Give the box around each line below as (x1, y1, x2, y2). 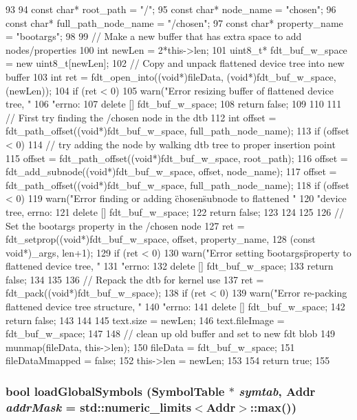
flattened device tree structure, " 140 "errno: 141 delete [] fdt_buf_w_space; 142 (6, 299, 345, 314)
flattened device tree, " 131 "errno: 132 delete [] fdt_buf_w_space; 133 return (6, 259, 334, 273)
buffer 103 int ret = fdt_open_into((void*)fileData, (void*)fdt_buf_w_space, (6, 69, 336, 83)
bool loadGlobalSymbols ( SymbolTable (6, 382, 225, 399)
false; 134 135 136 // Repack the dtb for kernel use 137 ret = (6, 272, 264, 286)
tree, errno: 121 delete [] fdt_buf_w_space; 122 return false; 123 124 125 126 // (6, 204, 344, 219)
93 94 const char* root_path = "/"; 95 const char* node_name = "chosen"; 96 (6, 2, 336, 16)
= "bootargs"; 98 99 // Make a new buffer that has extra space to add (6, 29, 302, 43)
